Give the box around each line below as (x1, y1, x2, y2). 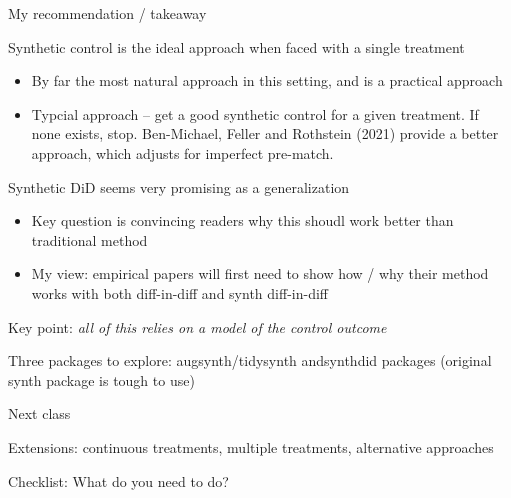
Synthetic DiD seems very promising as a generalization (8, 176, 350, 197)
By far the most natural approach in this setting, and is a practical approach (31, 70, 503, 91)
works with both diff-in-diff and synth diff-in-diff (31, 282, 328, 303)
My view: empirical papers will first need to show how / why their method (31, 263, 489, 284)
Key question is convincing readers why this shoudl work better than (31, 210, 454, 231)
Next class (8, 403, 71, 424)
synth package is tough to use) (8, 369, 195, 390)
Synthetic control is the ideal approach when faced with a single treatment (8, 36, 465, 57)
